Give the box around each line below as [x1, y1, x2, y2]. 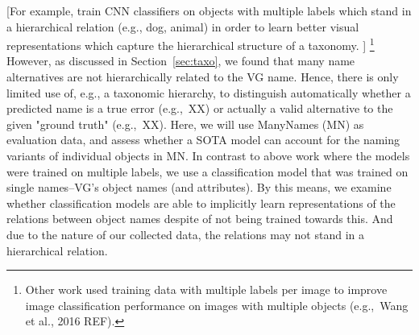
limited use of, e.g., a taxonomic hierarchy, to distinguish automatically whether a [6, 84, 411, 101]
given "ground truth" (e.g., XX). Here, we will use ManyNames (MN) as [6, 115, 364, 132]
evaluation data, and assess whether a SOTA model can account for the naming [6, 131, 400, 148]
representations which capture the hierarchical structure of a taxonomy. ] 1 [6, 35, 375, 53]
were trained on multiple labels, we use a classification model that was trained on [6, 163, 409, 180]
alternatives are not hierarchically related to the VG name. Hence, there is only [6, 68, 399, 85]
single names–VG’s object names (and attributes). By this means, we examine [6, 179, 392, 196]
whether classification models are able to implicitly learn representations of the [6, 194, 396, 211]
